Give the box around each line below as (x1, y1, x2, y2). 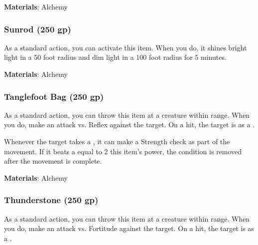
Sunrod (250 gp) (4, 22, 71, 35)
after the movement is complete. (4, 156, 102, 166)
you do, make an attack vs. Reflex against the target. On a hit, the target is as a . (4, 119, 255, 130)
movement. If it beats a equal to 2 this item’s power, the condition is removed (4, 146, 242, 156)
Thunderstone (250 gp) (4, 194, 99, 206)
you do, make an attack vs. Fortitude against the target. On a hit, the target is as (4, 223, 254, 234)
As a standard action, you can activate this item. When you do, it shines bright (4, 42, 247, 52)
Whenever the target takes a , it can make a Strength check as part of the (4, 136, 230, 146)
